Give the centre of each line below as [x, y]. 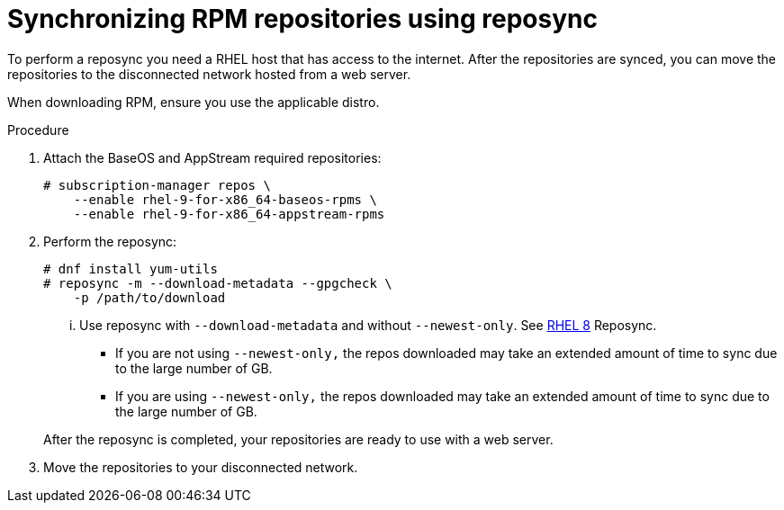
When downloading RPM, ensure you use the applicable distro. [194, 102]
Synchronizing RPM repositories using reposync [302, 19]
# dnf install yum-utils [131, 268]
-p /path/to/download [149, 297]
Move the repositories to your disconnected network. [201, 467]
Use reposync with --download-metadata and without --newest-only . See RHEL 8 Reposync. [368, 325]
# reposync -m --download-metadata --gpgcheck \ [218, 283]
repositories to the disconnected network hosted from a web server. [209, 74]
